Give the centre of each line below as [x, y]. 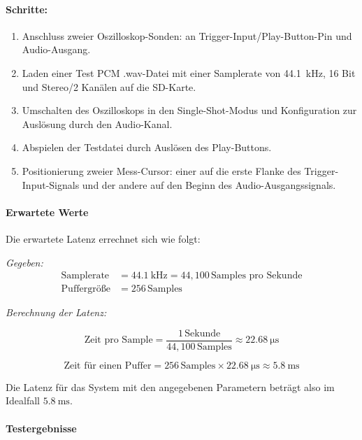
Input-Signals [51, 184]
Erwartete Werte [47, 212]
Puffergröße [86, 289]
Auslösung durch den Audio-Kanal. [97, 123]
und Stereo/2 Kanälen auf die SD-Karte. [109, 86]
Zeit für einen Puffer [108, 366]
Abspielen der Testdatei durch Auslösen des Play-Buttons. [147, 147]
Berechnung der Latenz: [56, 312]
